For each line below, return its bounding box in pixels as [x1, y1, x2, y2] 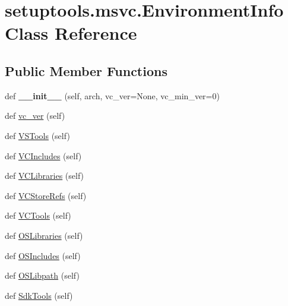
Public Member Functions [5, 61, 167, 80]
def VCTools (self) [5, 209, 71, 222]
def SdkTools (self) [5, 289, 73, 301]
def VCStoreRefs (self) [5, 189, 87, 201]
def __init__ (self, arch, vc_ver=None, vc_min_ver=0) [5, 89, 220, 102]
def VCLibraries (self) [5, 169, 84, 182]
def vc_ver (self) [5, 109, 65, 122]
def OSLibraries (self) [5, 229, 83, 241]
